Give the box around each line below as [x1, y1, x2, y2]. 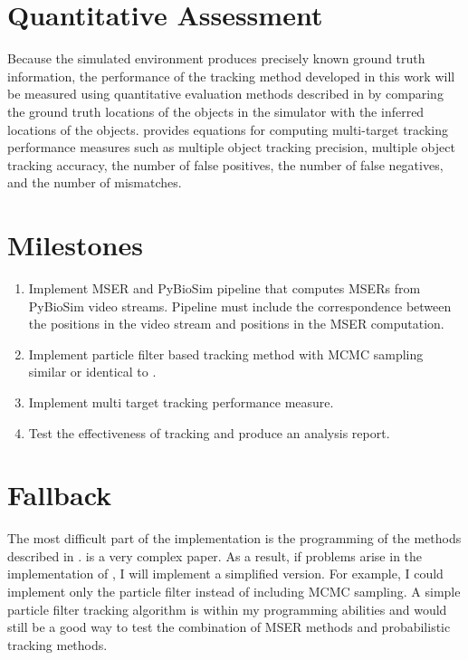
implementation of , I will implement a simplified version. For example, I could [7, 564, 444, 583]
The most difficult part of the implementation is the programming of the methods [7, 529, 462, 548]
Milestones [7, 226, 143, 263]
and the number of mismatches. [7, 173, 182, 192]
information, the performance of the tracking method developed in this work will [7, 66, 455, 85]
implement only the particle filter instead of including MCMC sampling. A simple [7, 582, 461, 601]
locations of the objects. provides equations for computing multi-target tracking [7, 120, 448, 139]
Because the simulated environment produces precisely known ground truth [7, 49, 425, 68]
